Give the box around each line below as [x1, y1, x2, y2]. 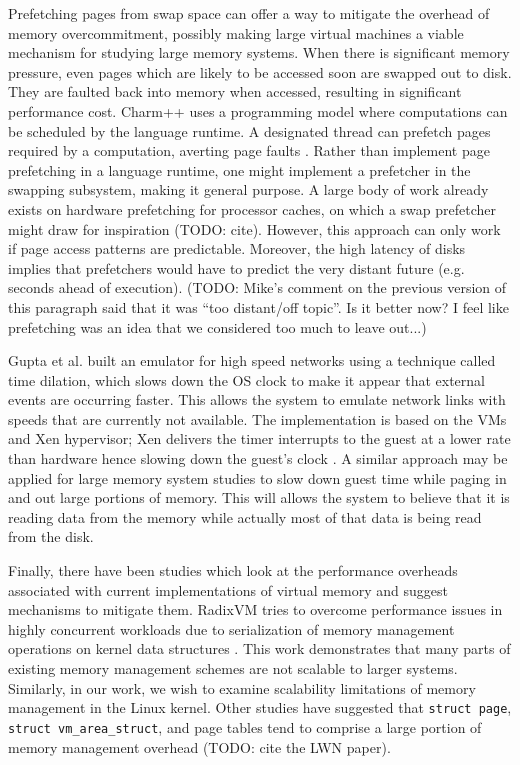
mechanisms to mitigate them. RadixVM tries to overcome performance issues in [8, 599, 503, 620]
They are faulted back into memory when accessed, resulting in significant [8, 81, 462, 102]
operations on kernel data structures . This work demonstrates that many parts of [8, 638, 511, 659]
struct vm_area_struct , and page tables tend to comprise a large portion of [8, 716, 482, 737]
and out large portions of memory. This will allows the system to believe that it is [8, 487, 510, 508]
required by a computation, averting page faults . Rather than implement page [8, 140, 490, 161]
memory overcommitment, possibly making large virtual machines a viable [8, 22, 464, 43]
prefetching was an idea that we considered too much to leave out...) [8, 316, 427, 337]
